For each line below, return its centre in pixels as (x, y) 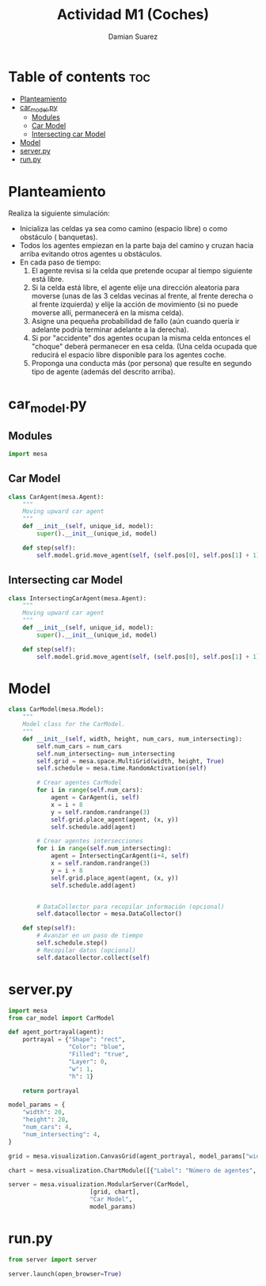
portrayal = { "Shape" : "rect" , (74, 1040)
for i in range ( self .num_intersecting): (104, 849)
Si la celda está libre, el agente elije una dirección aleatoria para (135, 287)
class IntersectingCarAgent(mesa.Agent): (78, 598)
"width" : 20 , (44, 1113)
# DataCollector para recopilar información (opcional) (131, 907)
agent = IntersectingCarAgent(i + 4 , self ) (120, 856)
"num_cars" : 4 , (47, 1127)
